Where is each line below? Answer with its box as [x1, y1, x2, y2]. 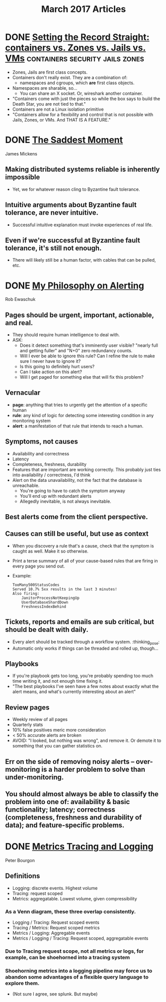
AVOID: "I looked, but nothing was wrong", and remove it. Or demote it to [12, 737, 162, 743]
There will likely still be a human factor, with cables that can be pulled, [12, 257, 156, 263]
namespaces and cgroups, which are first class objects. [19, 80, 135, 86]
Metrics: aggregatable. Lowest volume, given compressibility [12, 895, 138, 901]
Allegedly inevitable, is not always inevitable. [19, 498, 112, 504]
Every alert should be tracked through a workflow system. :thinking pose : [12, 639, 160, 646]
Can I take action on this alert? [19, 369, 82, 375]
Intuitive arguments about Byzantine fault [5, 201, 137, 209]
